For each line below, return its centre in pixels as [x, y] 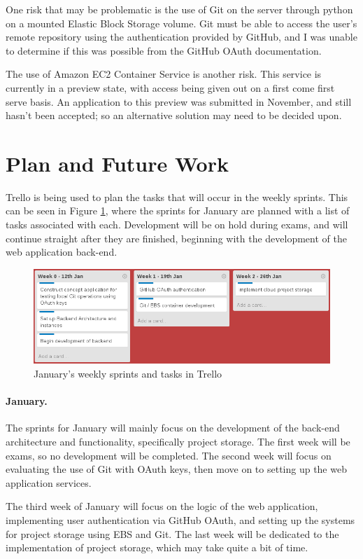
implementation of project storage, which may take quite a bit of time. [157, 547]
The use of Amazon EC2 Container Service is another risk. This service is [164, 74]
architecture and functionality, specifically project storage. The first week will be [178, 441]
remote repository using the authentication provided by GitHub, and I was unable [181, 37]
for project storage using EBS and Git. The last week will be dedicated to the [172, 533]
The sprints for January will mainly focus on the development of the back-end [173, 428]
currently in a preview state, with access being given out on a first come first [170, 87]
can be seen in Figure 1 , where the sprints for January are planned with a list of [178, 211]
